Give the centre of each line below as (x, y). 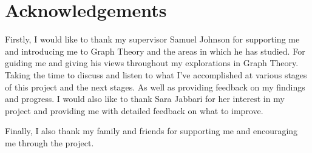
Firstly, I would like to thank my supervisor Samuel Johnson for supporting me (152, 39)
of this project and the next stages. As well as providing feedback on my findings (155, 87)
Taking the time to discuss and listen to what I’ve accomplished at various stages (156, 74)
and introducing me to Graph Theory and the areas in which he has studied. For (155, 51)
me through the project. (49, 142)
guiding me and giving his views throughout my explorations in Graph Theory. (152, 63)
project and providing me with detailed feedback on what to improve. (134, 110)
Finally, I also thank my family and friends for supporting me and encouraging (151, 131)
